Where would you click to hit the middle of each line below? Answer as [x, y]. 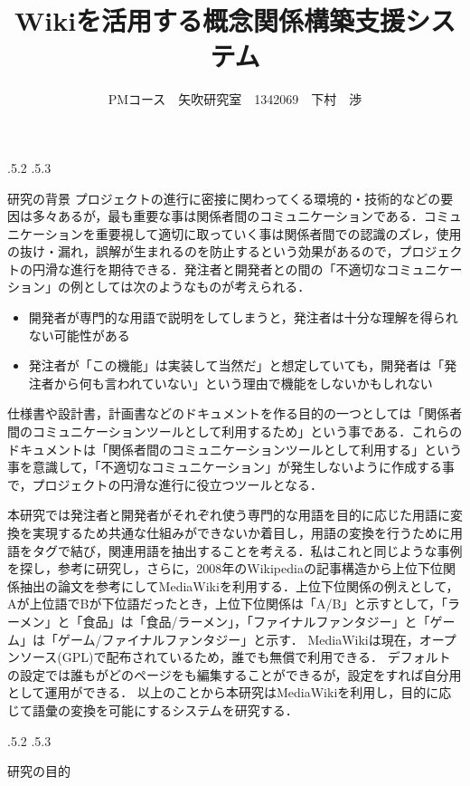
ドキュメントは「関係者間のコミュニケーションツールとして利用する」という [235, 449]
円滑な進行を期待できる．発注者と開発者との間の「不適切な [209, 268]
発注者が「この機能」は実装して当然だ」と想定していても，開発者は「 [236, 365]
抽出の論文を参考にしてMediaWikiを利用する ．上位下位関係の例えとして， [239, 585]
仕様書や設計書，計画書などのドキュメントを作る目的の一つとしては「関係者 [235, 413]
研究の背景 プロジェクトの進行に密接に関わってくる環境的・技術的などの [224, 198]
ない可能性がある [79, 335]
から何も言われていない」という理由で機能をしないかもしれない [243, 383]
